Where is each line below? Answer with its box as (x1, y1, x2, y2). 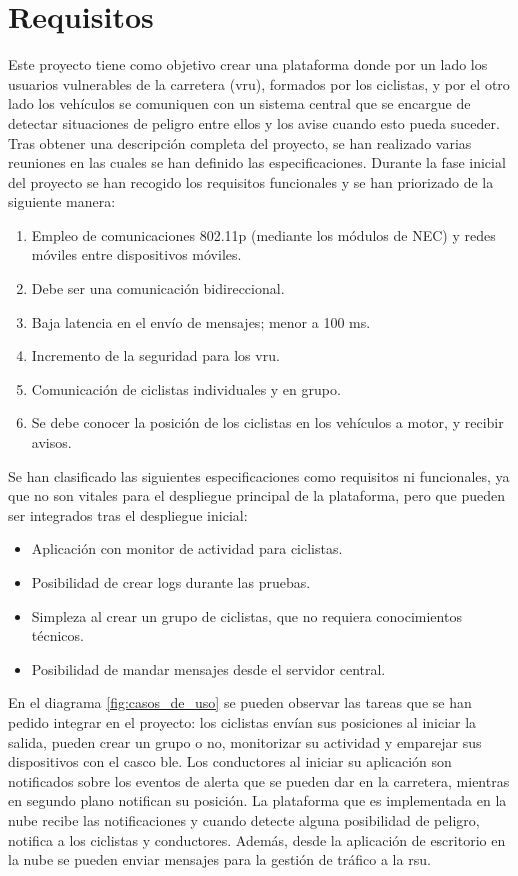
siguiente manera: (8, 191, 116, 212)
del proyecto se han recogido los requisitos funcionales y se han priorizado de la (8, 171, 494, 192)
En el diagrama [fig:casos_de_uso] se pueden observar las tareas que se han (8, 692, 472, 713)
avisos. (31, 432, 72, 453)
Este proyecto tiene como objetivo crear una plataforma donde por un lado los (8, 54, 488, 75)
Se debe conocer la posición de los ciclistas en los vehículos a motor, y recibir (31, 412, 504, 433)
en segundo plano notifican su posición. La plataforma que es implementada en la (8, 790, 507, 811)
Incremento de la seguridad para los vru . (31, 345, 280, 366)
